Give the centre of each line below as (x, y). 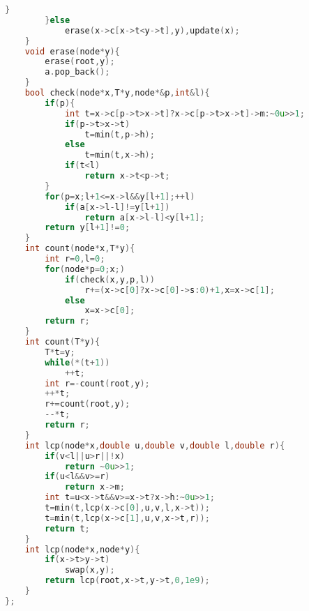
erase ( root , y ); (80, 62)
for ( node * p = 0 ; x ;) (85, 269)
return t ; (67, 528)
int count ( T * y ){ (62, 342)
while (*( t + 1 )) (77, 362)
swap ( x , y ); (90, 570)
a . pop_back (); (77, 72)
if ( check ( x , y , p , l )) (110, 279)
